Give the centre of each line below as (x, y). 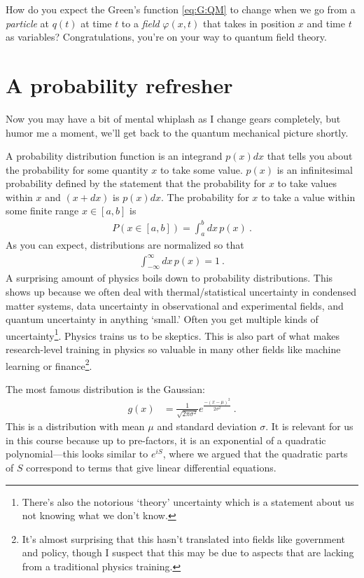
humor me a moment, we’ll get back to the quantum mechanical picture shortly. (177, 132)
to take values (307, 183)
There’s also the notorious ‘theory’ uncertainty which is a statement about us (188, 501)
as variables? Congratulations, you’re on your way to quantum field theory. (166, 37)
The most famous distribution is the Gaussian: (105, 388)
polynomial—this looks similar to (77, 454)
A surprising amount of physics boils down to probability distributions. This (169, 278)
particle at (28, 23)
